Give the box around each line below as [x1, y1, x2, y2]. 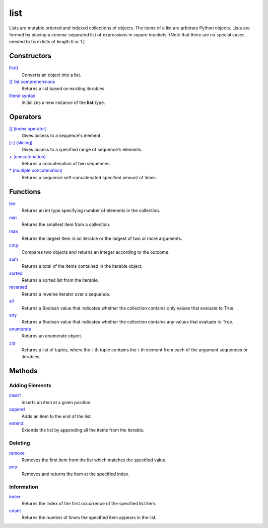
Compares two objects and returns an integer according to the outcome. [21, 249, 170, 255]
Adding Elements [9, 382, 52, 389]
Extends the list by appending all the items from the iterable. [21, 427, 145, 433]
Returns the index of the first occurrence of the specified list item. [21, 501, 156, 507]
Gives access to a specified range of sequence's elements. [21, 147, 143, 153]
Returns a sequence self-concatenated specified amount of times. [21, 174, 157, 180]
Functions [9, 187, 41, 196]
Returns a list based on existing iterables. [21, 86, 106, 92]
